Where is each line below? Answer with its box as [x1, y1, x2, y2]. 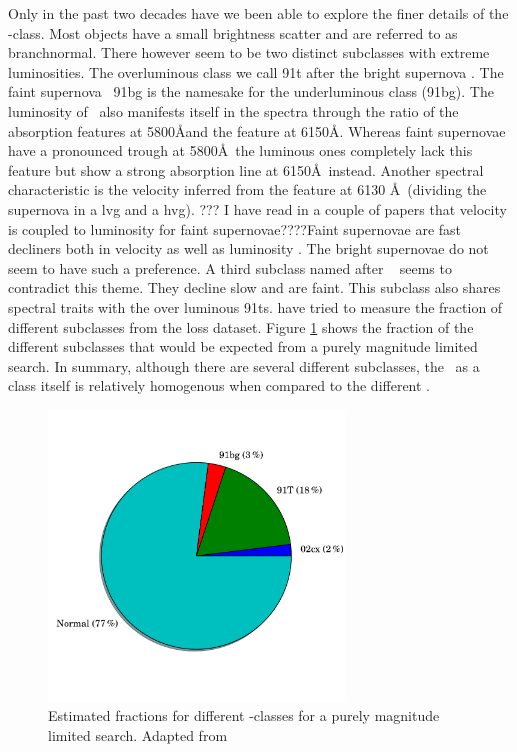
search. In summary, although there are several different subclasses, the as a [8, 355, 480, 376]
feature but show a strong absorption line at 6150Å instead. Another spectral [8, 159, 484, 180]
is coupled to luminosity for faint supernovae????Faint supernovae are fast [8, 218, 462, 239]
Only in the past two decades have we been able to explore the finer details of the [8, 3, 509, 23]
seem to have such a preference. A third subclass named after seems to [8, 257, 452, 278]
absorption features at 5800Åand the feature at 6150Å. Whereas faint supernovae [8, 120, 506, 141]
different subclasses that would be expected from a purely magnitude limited [8, 336, 478, 357]
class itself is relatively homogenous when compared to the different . [8, 375, 431, 396]
